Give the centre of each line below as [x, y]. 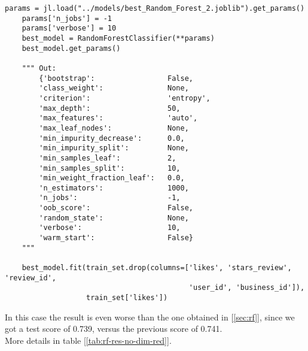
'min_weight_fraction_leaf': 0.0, [112, 178]
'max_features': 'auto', [118, 118]
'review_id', [31, 278]
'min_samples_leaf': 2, [108, 158]
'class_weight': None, [114, 88]
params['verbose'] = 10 [69, 28]
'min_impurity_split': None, [114, 148]
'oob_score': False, [116, 208]
